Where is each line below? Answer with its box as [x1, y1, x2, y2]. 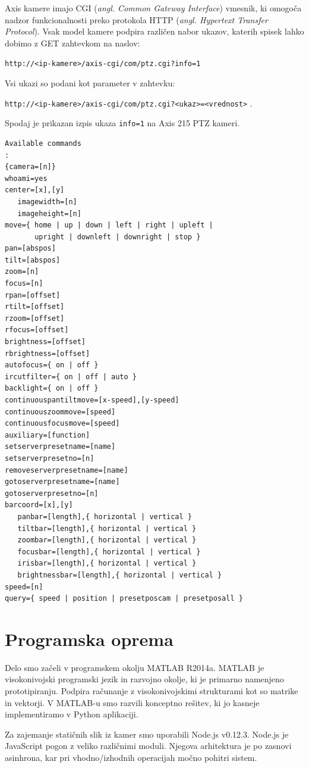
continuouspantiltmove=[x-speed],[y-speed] [5, 396, 179, 404]
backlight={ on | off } [5, 384, 99, 393]
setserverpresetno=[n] [5, 454, 94, 463]
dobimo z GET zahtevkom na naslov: [5, 36, 140, 49]
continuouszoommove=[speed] [5, 407, 116, 416]
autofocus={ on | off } [5, 361, 99, 370]
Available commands [5, 139, 81, 148]
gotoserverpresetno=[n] [5, 489, 99, 498]
